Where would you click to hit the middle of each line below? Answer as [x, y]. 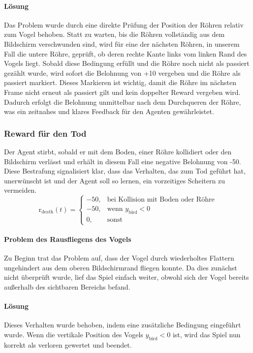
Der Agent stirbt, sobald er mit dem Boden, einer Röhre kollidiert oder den [118, 151]
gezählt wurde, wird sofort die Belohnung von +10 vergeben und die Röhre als [122, 73]
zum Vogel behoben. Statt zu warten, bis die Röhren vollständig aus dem [114, 34]
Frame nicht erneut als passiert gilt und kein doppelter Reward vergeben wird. [122, 92]
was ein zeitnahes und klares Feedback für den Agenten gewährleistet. [109, 111]
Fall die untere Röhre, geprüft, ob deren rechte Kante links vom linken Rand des [126, 53]
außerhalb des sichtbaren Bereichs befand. [67, 286]
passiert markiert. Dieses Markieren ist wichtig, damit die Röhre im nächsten [120, 82]
